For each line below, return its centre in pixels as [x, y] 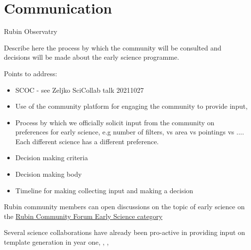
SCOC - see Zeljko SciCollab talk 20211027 [80, 90]
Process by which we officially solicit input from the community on [115, 122]
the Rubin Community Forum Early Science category [83, 216]
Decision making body [48, 174]
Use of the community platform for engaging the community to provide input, [131, 106]
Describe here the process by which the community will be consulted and [113, 47]
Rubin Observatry [31, 31]
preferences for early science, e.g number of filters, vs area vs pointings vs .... [130, 132]
